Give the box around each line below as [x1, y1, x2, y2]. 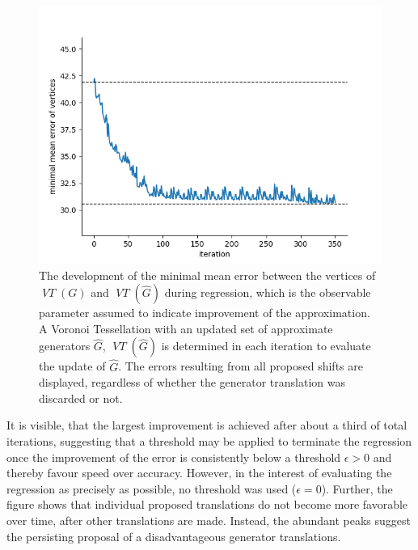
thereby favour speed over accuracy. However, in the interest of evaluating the [6, 464, 392, 481]
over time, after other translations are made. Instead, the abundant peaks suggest [6, 511, 411, 528]
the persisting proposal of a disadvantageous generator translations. [6, 527, 341, 544]
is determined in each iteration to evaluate [161, 337, 371, 354]
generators [39, 337, 91, 354]
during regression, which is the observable [164, 284, 371, 301]
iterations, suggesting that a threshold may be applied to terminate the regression [6, 432, 412, 449]
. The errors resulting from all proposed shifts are [118, 357, 363, 374]
